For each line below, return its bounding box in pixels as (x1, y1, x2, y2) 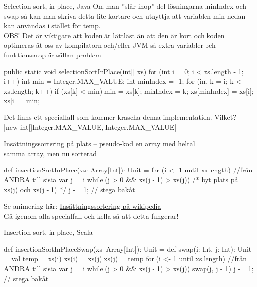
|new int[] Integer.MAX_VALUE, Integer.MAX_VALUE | (4, 121, 177, 132)
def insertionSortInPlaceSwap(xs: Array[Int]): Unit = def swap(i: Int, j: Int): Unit (4, 243, 252, 254)
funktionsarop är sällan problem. (4, 49, 103, 59)
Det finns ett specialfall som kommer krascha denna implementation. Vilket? (4, 112, 236, 122)
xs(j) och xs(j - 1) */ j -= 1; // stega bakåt (4, 184, 135, 194)
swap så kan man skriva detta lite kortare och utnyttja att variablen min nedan (4, 10, 246, 21)
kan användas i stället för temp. (4, 20, 101, 31)
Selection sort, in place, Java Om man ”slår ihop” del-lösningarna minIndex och (4, 1, 246, 11)
